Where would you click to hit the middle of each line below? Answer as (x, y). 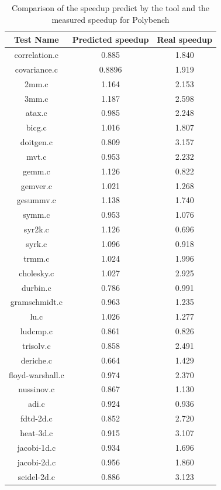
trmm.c (37, 258)
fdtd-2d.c (36, 418)
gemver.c (36, 185)
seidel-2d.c (36, 476)
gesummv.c (36, 200)
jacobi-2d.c (37, 462)
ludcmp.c (36, 331)
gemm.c (36, 171)
